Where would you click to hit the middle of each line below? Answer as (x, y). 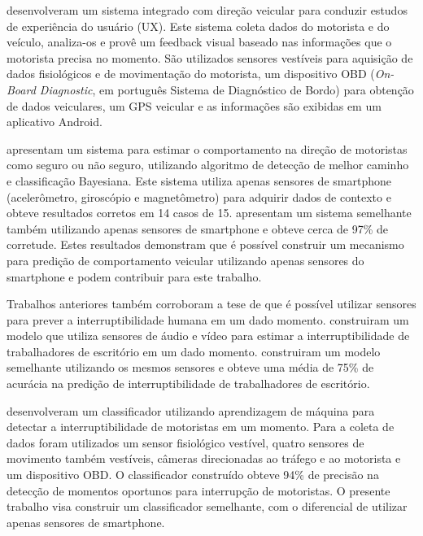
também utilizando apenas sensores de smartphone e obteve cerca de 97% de (198, 228)
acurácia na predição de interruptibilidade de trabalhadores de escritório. (188, 383)
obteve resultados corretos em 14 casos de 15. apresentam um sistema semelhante (209, 213)
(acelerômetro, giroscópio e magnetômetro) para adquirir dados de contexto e (199, 196)
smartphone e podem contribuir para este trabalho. (134, 276)
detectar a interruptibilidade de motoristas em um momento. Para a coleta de (201, 427)
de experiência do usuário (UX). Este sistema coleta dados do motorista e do (198, 26)
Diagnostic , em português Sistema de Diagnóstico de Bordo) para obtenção (227, 89)
